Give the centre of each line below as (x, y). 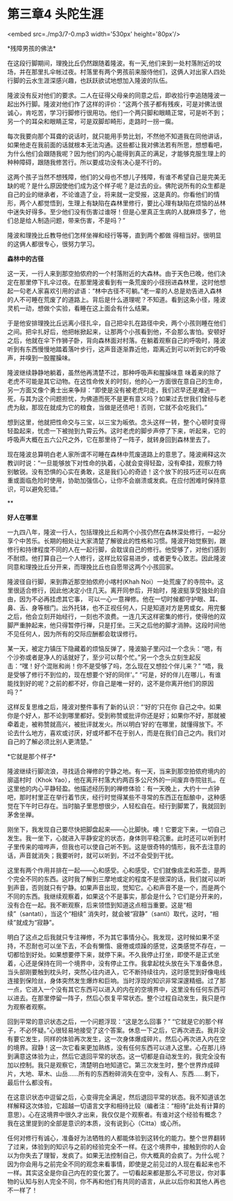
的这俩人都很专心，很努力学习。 (53, 243)
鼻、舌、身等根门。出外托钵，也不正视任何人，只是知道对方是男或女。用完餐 (116, 607)
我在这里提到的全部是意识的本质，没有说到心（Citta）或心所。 (96, 1123)
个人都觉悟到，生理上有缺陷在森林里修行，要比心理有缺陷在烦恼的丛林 (126, 203)
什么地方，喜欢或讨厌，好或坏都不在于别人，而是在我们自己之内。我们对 (122, 733)
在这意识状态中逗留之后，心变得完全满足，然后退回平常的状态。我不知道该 (113, 1097)
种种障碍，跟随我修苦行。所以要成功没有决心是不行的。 (86, 162)
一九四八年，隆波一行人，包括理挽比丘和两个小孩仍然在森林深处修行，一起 (113, 532)
